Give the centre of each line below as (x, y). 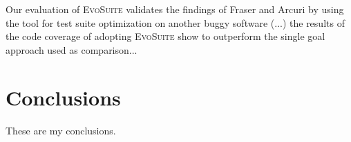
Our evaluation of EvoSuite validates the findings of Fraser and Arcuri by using (175, 9)
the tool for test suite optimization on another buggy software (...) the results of (175, 22)
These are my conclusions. (61, 130)
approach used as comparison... (72, 49)
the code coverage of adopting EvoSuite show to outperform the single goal (165, 36)
